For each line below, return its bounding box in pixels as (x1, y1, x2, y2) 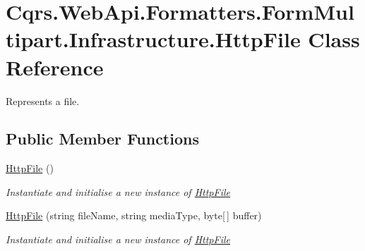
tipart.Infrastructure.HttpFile (6, 25, 301, 54)
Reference (6, 52, 104, 81)
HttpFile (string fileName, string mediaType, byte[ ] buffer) (6, 208, 262, 223)
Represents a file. (6, 93, 80, 108)
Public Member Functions (6, 128, 199, 149)
